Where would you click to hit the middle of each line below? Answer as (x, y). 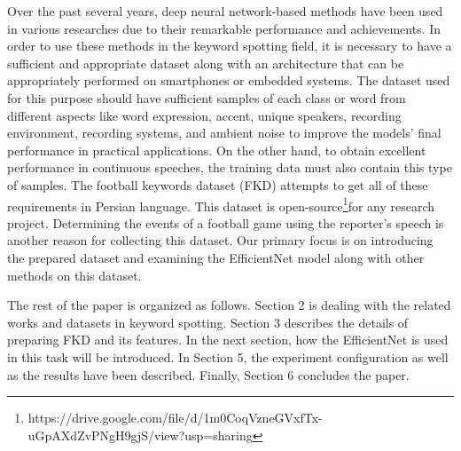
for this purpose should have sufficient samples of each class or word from (207, 97)
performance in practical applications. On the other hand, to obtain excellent (217, 150)
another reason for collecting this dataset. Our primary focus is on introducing (220, 240)
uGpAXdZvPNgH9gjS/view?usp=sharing (140, 435)
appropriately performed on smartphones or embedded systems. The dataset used (229, 80)
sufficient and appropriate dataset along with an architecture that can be (206, 63)
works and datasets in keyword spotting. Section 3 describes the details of (208, 322)
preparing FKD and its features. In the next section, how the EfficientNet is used (228, 340)
